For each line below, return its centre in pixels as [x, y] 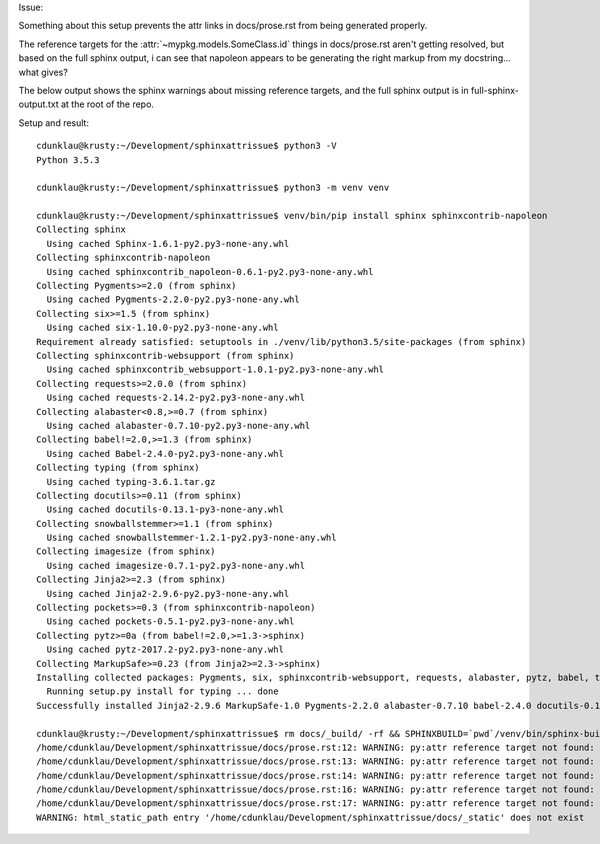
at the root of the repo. [107, 104]
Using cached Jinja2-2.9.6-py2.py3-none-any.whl [168, 593]
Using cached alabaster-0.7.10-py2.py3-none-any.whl [178, 425]
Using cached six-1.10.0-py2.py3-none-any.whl [162, 328]
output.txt [38, 104]
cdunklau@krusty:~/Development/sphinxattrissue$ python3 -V [186, 146]
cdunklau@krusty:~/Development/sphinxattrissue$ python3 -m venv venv [213, 188]
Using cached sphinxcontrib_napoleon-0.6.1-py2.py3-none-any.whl [210, 271]
